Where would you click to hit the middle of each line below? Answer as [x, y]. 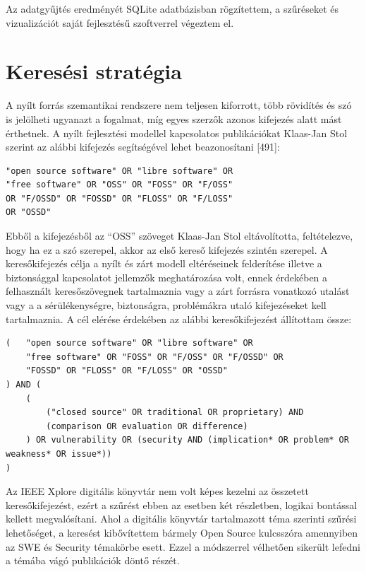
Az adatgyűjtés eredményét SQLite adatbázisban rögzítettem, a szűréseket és [172, 8]
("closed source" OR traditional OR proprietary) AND [175, 413]
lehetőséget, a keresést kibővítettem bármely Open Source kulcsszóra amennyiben [182, 532]
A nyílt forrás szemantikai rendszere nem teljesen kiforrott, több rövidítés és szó [179, 105]
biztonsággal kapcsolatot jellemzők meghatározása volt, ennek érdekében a [167, 277]
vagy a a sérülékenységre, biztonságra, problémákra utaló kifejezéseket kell [166, 305]
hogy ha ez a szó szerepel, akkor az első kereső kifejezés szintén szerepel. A [167, 249]
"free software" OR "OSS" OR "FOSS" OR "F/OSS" [120, 185]
